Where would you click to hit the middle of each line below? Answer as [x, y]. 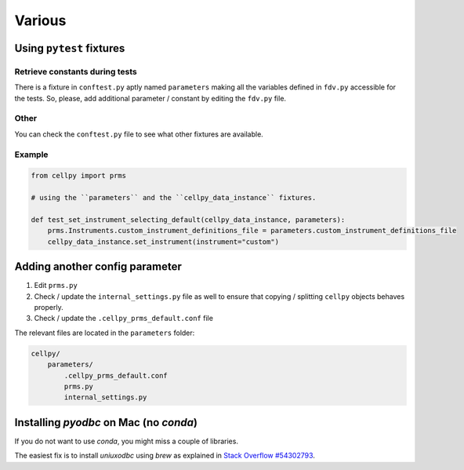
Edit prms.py [56, 286]
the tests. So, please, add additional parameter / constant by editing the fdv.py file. [150, 98]
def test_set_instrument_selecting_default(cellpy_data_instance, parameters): [188, 219]
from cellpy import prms [79, 176]
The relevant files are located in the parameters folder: [105, 333]
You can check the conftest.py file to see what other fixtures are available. [139, 134]
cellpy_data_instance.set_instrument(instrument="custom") [163, 242]
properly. [49, 308]
